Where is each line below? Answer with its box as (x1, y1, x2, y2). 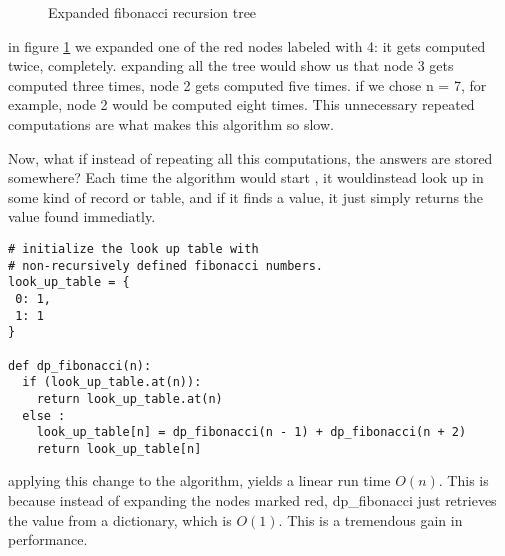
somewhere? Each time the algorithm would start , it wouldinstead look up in (8, 167, 484, 188)
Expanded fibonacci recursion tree (48, 2, 257, 22)
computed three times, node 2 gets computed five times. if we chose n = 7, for (8, 74, 487, 95)
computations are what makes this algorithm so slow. (8, 113, 334, 134)
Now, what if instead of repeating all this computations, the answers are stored (8, 147, 493, 168)
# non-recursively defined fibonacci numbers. (8, 258, 323, 273)
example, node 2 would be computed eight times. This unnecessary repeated (8, 94, 475, 115)
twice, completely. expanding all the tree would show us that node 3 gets (8, 55, 454, 76)
